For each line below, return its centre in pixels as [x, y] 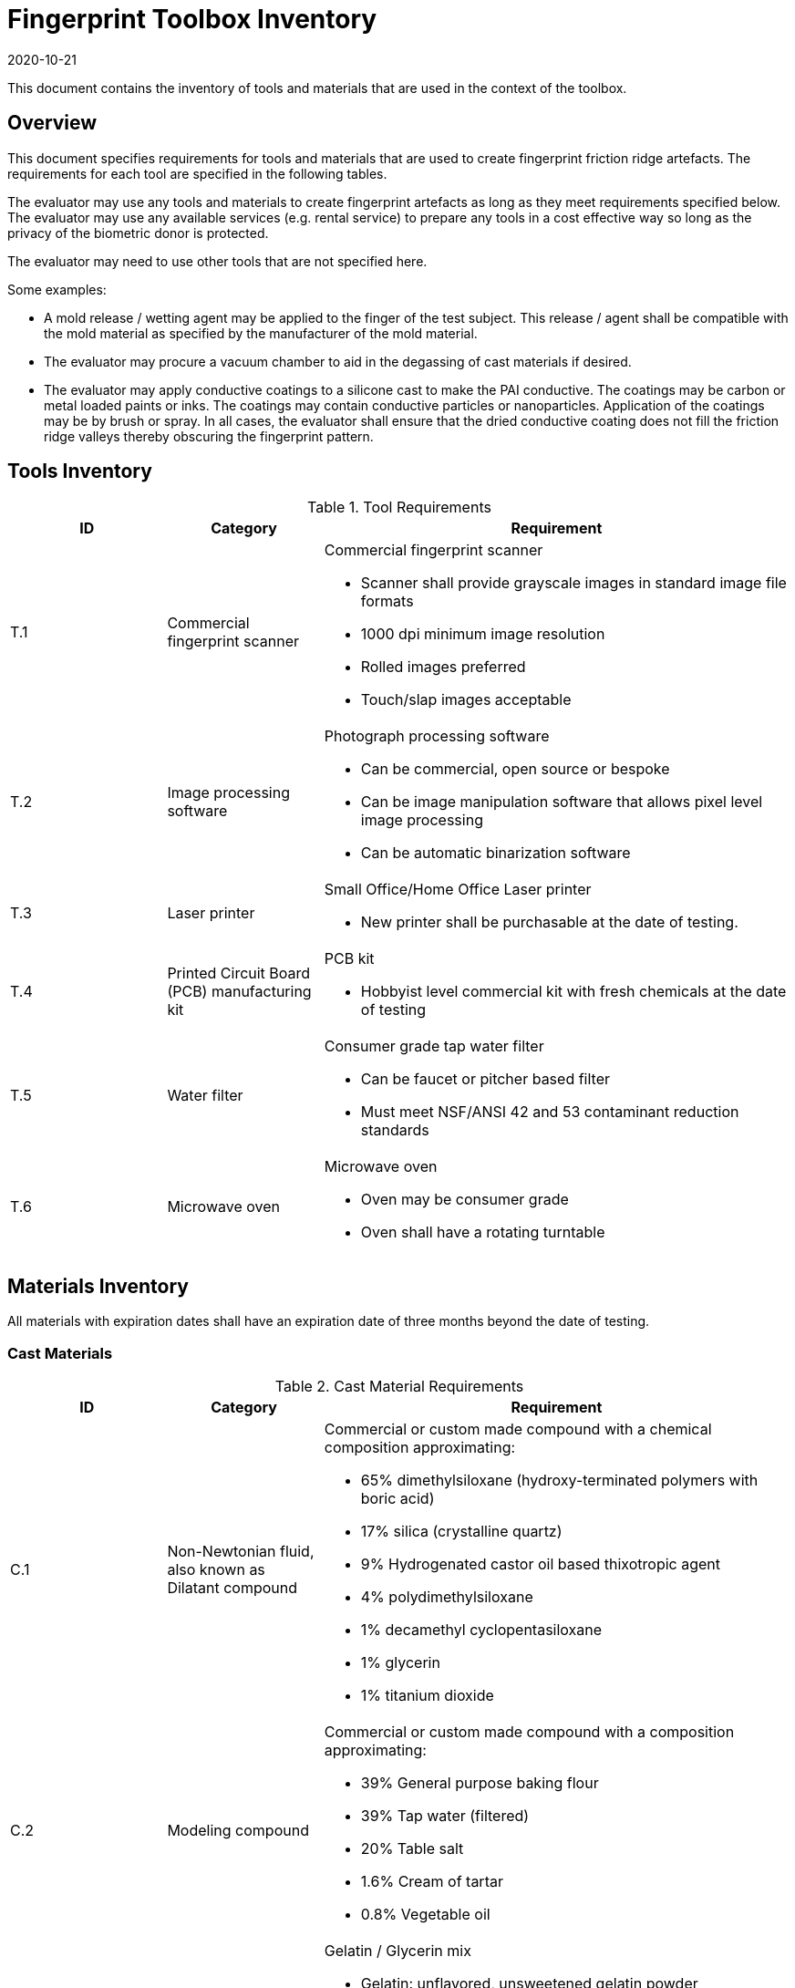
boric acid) [397, 1499]
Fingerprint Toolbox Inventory [192, 19]
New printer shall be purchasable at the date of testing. [549, 922]
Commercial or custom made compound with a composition [529, 1732]
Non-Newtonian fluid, [241, 1552]
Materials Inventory [98, 1286]
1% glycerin [400, 1663]
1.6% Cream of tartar [432, 1882]
